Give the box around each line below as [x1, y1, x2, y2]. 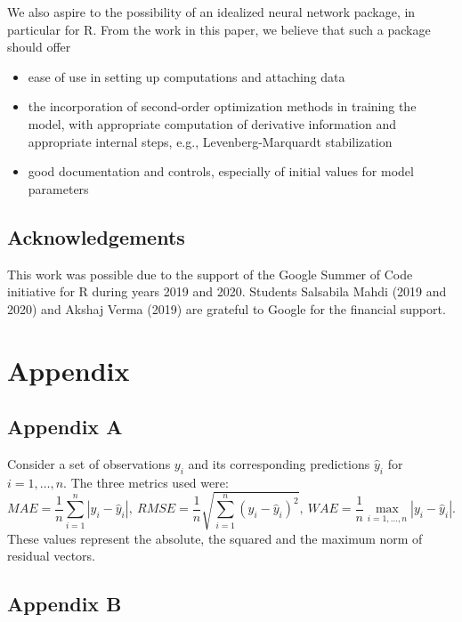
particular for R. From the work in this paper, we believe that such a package [7, 20, 431, 38]
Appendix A [7, 413, 123, 440]
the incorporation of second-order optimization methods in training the [28, 97, 417, 116]
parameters [28, 179, 89, 198]
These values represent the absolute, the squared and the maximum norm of [7, 529, 423, 547]
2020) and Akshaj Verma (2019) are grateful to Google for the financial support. [7, 299, 446, 318]
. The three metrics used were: [63, 473, 229, 491]
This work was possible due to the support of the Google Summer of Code [7, 264, 413, 283]
